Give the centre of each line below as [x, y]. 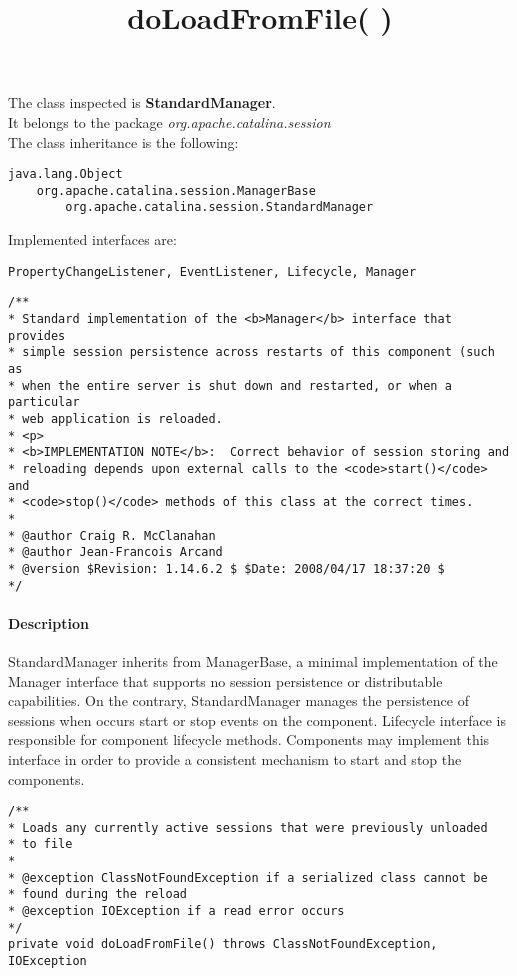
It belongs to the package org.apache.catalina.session [169, 121]
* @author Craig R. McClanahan [112, 535]
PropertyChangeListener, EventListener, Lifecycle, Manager [212, 271]
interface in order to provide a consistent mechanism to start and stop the [235, 758]
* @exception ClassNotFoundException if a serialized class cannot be [248, 877]
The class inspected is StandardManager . [142, 102]
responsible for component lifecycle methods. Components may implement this [249, 739]
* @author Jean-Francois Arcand [115, 552]
